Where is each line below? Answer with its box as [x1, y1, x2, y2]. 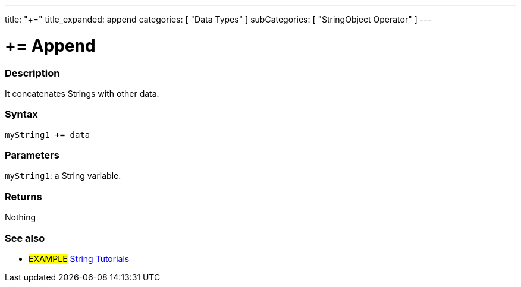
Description [5, 67, 60, 79]
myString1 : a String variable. [5, 171, 121, 181]
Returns [5, 190, 42, 203]
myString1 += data [5, 130, 90, 140]
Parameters [5, 149, 59, 161]
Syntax [5, 108, 38, 121]
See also [5, 232, 45, 244]
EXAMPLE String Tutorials [29, 253, 130, 264]
